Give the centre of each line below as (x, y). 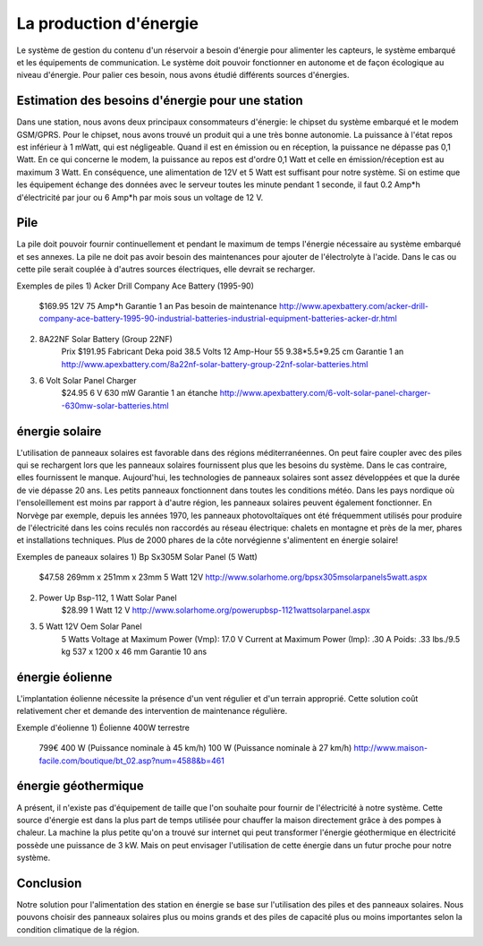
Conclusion (49, 883)
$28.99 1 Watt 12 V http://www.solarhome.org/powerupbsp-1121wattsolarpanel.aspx (216, 610)
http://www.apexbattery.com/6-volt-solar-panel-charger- (325, 393)
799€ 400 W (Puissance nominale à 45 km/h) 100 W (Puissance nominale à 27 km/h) (195, 748)
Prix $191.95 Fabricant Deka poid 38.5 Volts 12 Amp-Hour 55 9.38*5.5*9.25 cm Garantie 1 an (233, 352)
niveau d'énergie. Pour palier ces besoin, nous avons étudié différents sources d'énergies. (183, 75)
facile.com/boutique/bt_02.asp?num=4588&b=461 (132, 761)
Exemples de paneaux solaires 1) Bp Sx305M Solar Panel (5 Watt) (137, 556)
